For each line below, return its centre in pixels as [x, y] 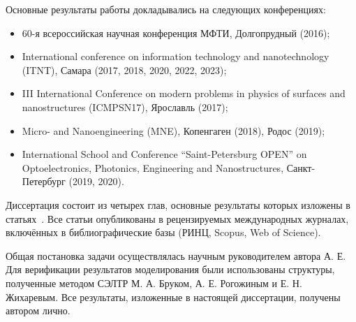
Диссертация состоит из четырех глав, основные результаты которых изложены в [178, 204]
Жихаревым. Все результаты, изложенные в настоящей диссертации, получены [173, 297]
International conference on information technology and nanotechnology [176, 56]
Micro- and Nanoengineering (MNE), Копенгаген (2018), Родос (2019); [173, 130]
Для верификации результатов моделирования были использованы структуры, [170, 269]
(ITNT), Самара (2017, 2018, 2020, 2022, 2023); [124, 69]
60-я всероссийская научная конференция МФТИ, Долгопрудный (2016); [176, 32]
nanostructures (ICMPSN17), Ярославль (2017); [125, 107]
